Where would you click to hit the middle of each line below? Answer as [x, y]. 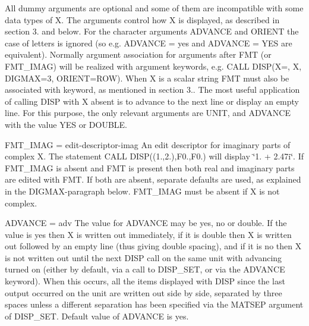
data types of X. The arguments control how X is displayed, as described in [142, 19]
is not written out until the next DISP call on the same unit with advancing [144, 257]
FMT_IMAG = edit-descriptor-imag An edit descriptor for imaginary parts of [148, 144]
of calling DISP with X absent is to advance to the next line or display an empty [152, 101]
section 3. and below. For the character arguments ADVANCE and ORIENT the [152, 31]
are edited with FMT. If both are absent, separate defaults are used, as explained [153, 179]
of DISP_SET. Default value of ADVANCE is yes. [97, 316]
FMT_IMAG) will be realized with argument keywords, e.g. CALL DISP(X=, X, [153, 66]
